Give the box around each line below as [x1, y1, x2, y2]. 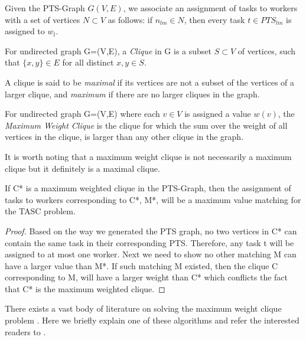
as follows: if [108, 13, 152, 25]
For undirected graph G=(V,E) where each [5, 107, 160, 120]
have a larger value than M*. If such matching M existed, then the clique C [5, 259, 278, 272]
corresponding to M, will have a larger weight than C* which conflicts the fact [5, 271, 288, 283]
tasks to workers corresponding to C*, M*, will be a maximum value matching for [5, 193, 301, 205]
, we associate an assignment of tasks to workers [123, 2, 298, 14]
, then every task [184, 13, 245, 25]
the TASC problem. [5, 205, 76, 217]
